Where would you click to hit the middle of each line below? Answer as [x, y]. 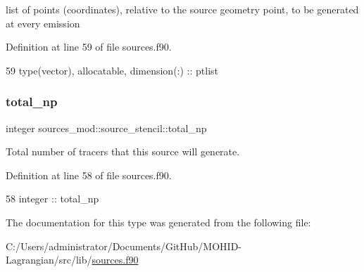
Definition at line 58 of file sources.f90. [89, 175]
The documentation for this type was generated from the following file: [158, 222]
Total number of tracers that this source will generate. [123, 151]
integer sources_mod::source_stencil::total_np [106, 128]
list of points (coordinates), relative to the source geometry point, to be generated [182, 9]
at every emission [43, 23]
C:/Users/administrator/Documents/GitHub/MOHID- [124, 246]
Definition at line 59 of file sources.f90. [89, 47]
